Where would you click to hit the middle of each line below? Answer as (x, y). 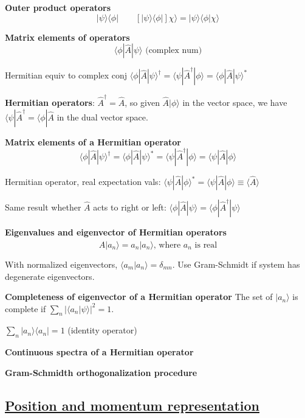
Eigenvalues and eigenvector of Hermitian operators (116, 232)
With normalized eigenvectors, (61, 264)
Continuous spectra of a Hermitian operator (99, 352)
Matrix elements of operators (67, 37)
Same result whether (43, 207)
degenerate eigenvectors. (50, 276)
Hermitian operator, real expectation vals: (83, 182)
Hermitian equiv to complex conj (66, 75)
